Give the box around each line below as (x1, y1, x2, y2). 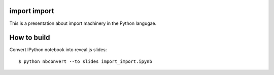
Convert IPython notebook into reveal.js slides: (9, 47, 107, 53)
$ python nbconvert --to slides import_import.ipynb (18, 58, 152, 64)
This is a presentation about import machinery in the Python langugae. (9, 20, 157, 26)
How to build (9, 33, 50, 42)
